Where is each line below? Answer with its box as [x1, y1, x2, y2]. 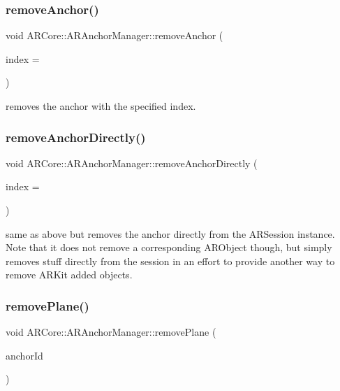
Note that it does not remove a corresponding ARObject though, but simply [6, 240, 332, 255]
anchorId [6, 348, 43, 362]
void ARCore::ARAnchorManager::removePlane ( [6, 325, 216, 339]
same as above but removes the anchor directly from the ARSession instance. [6, 226, 335, 241]
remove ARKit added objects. [6, 267, 133, 282]
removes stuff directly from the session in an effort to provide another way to [6, 253, 335, 268]
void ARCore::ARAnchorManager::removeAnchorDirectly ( [6, 155, 258, 170]
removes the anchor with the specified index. [6, 99, 196, 113]
